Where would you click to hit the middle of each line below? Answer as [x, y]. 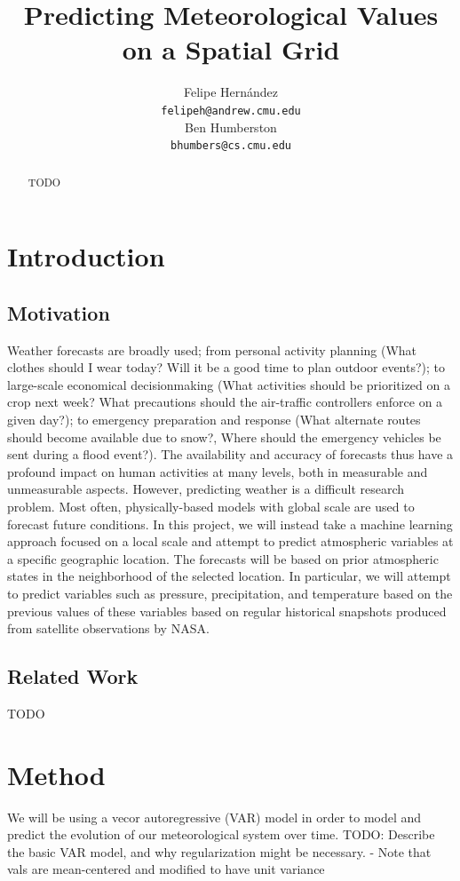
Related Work [73, 676]
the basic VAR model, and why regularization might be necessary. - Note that [219, 851]
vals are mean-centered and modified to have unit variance [166, 869]
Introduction [86, 256]
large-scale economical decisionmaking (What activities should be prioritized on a [229, 384]
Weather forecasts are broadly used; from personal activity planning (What [212, 349]
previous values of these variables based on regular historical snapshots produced [227, 611]
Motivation [59, 312]
